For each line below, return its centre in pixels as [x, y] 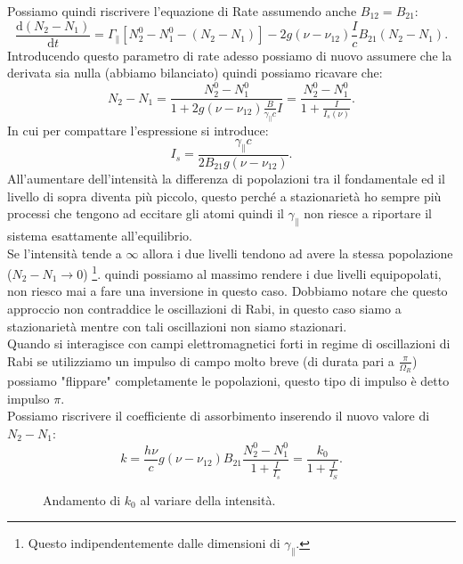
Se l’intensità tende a [65, 253]
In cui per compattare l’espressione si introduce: [138, 130]
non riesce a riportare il [368, 213]
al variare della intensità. [208, 499]
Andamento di [82, 499]
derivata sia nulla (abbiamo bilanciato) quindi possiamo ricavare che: [195, 73]
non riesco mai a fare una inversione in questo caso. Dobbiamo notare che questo [227, 291]
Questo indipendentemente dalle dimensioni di [154, 543]
